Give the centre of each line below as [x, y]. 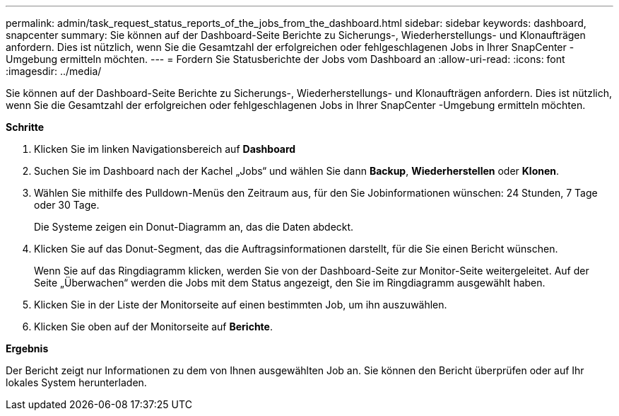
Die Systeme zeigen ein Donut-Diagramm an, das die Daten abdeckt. [194, 227]
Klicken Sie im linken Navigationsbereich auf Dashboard [165, 149]
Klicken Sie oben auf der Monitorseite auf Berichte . [153, 327]
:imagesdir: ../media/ [54, 71]
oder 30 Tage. [67, 205]
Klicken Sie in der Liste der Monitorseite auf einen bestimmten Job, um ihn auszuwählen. [241, 305]
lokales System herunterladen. [76, 382]
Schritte [25, 127]
